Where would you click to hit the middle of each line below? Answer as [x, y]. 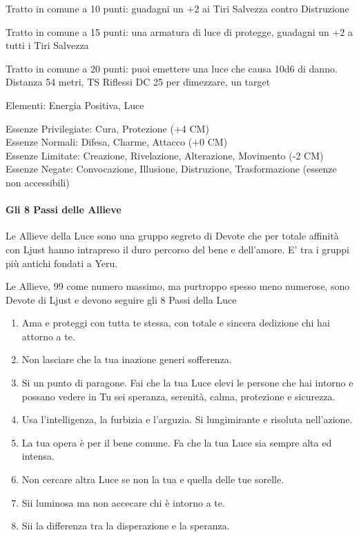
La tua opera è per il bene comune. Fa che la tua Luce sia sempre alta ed [177, 442]
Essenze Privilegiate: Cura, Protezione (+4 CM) [107, 128]
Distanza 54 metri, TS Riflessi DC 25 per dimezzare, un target [138, 82]
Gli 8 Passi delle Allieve [64, 209]
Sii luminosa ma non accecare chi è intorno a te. [123, 502]
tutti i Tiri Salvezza [47, 45]
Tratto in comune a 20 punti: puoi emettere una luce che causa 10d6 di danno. [172, 68]
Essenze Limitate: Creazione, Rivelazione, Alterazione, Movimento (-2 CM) [165, 155]
